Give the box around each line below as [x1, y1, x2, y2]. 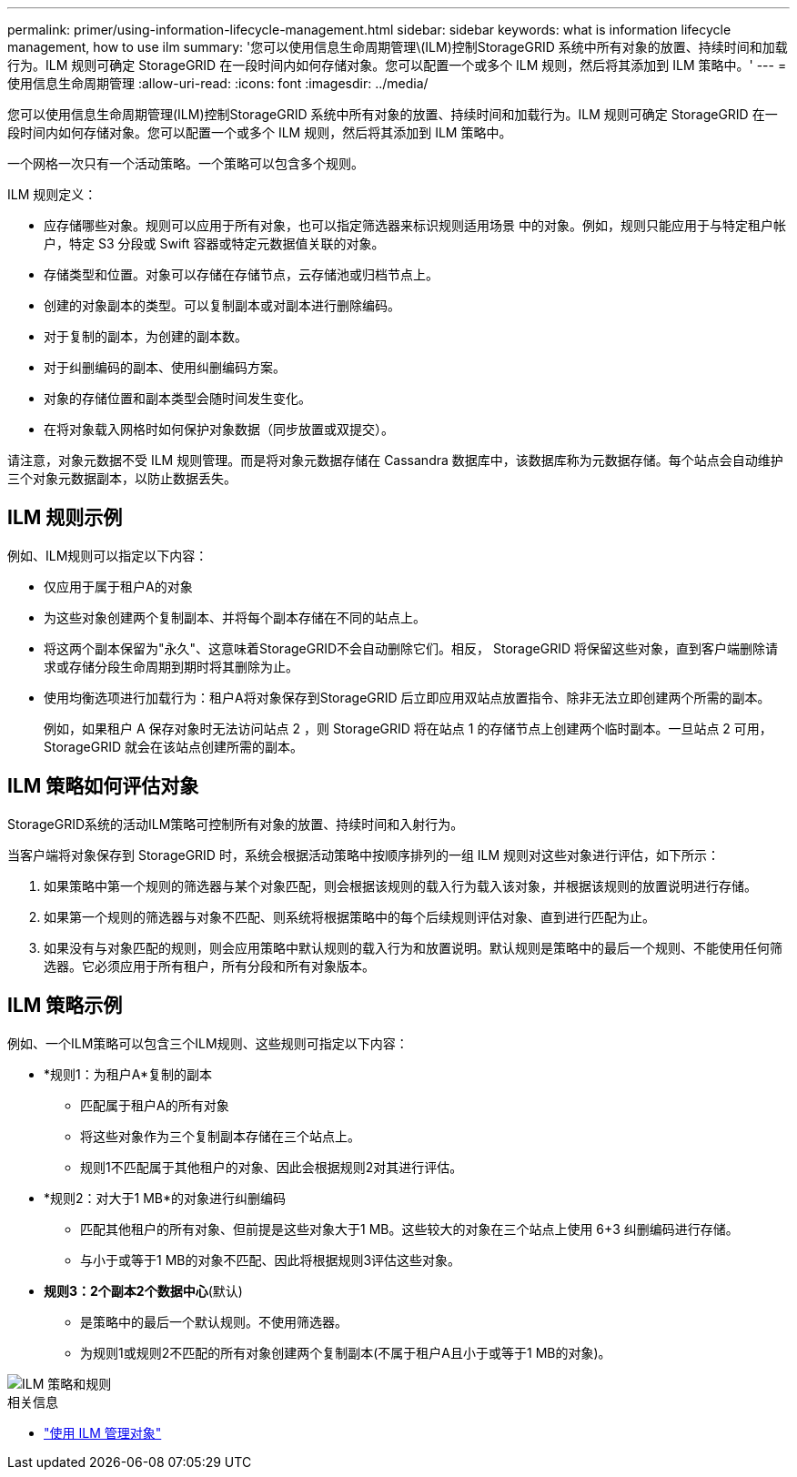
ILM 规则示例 [7, 506, 123, 530]
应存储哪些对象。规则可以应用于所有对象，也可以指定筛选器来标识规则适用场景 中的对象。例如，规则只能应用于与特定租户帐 [44, 218, 786, 233]
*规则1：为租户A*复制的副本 [44, 1066, 212, 1082]
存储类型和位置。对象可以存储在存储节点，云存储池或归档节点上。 [44, 267, 439, 282]
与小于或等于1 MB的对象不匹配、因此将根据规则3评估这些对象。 [80, 1251, 461, 1268]
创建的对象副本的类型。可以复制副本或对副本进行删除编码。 [44, 298, 400, 313]
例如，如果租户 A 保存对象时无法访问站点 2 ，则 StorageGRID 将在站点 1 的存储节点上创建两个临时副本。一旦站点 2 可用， [44, 720, 772, 736]
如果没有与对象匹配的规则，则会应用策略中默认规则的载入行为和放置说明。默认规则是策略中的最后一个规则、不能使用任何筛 [44, 939, 782, 956]
